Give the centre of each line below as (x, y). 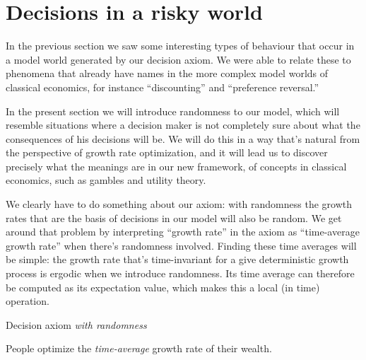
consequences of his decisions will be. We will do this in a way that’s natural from (183, 138)
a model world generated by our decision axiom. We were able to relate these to (178, 59)
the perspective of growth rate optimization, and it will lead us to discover (167, 152)
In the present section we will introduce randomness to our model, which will (173, 111)
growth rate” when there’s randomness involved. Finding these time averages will (181, 245)
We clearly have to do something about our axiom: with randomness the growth (179, 204)
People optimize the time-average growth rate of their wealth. (139, 348)
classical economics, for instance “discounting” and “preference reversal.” (163, 87)
